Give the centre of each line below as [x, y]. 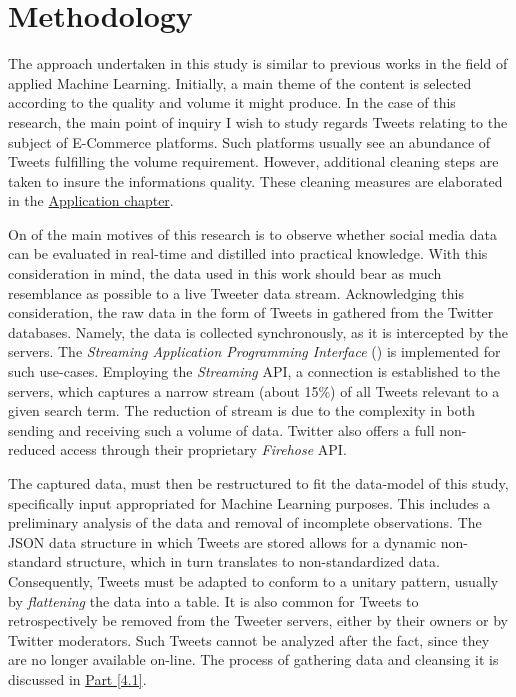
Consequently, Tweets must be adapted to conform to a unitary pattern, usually [253, 580]
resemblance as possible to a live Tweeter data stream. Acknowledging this [236, 292]
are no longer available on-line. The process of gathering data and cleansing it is [253, 659]
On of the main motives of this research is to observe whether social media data [253, 233]
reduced [32, 449]
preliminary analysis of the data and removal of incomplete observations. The [245, 522]
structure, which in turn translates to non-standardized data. [253, 561]
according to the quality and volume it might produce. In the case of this [232, 102]
